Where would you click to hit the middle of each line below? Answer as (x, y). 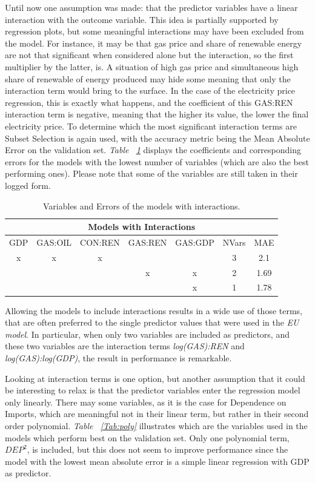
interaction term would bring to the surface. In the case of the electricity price (150, 90)
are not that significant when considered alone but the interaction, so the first (149, 55)
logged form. (28, 185)
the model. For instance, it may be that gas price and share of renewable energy (154, 43)
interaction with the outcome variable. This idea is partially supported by (142, 19)
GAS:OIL (54, 242)
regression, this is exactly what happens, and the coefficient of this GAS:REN (149, 102)
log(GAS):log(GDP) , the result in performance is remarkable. (118, 357)
